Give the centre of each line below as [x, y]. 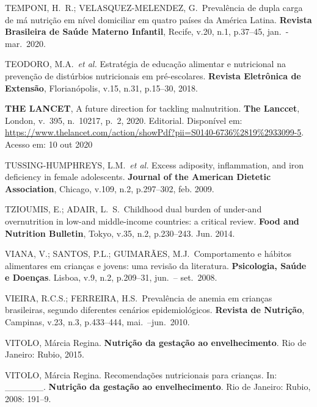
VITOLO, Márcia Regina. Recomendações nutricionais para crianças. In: [141, 374]
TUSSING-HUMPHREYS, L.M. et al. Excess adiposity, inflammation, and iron [155, 164]
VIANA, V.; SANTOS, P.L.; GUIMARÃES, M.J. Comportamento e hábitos [148, 254]
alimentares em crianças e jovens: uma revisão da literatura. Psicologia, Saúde [156, 265]
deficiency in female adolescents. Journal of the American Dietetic [138, 177]
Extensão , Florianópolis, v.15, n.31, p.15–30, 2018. [101, 88]
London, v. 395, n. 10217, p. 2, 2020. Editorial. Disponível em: [124, 120]
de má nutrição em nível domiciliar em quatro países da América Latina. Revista [158, 19]
